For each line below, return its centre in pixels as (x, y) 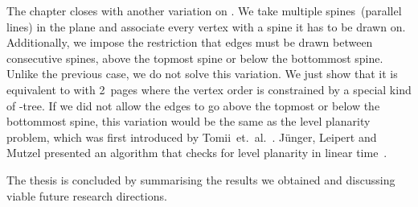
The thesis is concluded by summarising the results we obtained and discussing (201, 179)
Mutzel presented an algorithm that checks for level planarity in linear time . (197, 153)
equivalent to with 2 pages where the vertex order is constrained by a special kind (209, 89)
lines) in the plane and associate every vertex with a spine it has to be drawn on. (206, 26)
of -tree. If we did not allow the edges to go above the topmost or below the (193, 105)
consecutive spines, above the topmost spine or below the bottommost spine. (195, 58)
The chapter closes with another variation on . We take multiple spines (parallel (204, 10)
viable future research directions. (87, 195)
